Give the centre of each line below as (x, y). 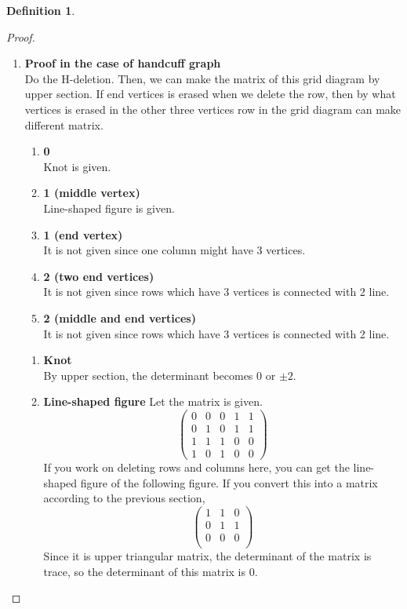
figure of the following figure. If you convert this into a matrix (229, 482)
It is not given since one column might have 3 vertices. (174, 250)
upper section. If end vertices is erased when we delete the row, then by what (210, 94)
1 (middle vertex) (92, 193)
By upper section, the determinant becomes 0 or (160, 375)
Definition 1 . (41, 10)
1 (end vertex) (83, 234)
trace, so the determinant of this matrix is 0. (151, 571)
